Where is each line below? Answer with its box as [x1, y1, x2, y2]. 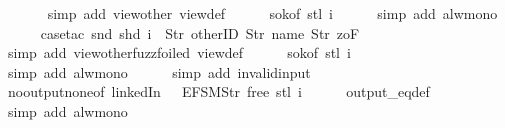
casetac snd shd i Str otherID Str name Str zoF [40, 22, 360, 43]
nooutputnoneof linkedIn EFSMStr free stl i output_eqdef [7, 81, 430, 102]
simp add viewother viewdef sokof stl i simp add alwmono [47, 3, 498, 23]
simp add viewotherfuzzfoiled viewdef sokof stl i [7, 42, 351, 63]
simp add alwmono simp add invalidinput [7, 61, 311, 82]
